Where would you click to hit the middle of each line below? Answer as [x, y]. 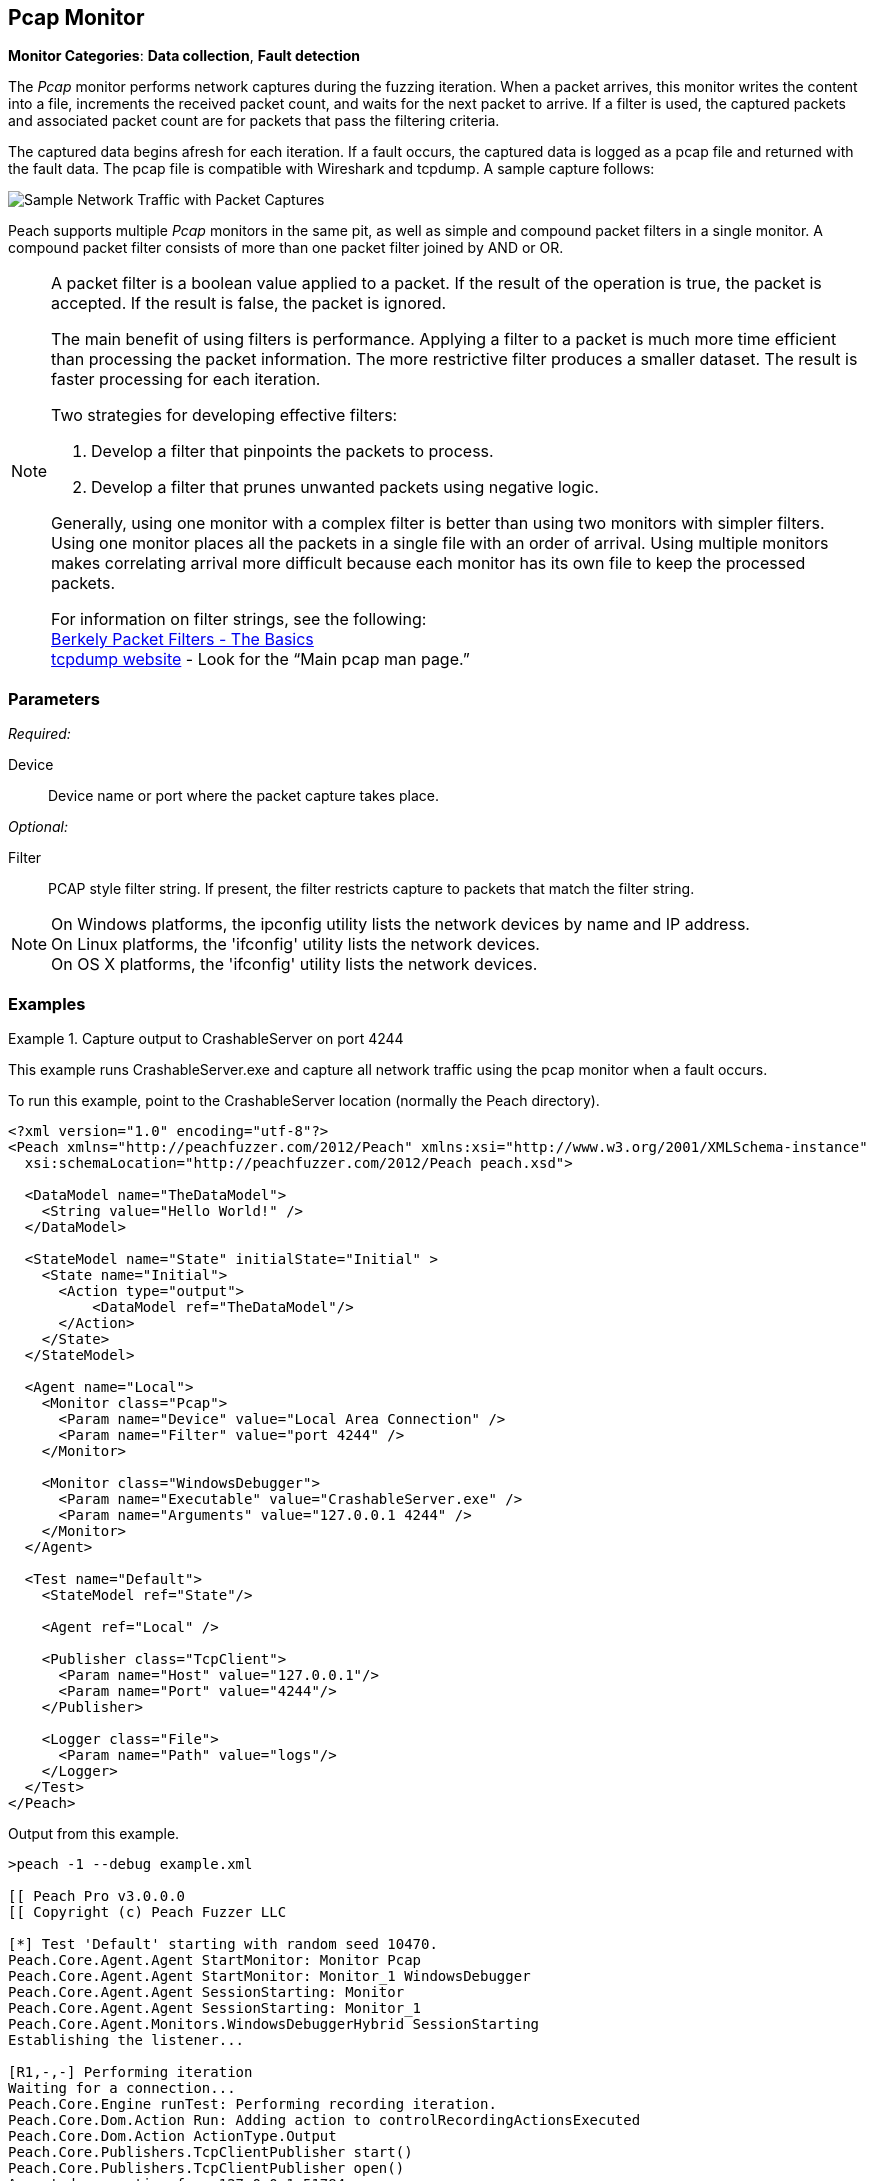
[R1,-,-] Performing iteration [130, 2071]
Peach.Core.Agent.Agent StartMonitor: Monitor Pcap [215, 1959]
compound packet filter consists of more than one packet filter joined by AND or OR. [286, 248]
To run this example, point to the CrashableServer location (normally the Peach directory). [304, 1100]
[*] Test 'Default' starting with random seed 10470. [223, 1943]
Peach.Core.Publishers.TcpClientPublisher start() [210, 2151]
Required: [39, 734]
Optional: [38, 827]
